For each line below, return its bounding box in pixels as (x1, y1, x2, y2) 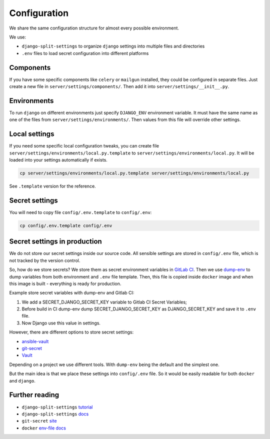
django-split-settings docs (21, 410, 89, 417)
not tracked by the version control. (9, 257, 80, 263)
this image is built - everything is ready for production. (9, 280, 121, 286)
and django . (9, 377, 36, 383)
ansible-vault (21, 338, 49, 344)
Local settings (9, 130, 54, 138)
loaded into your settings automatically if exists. (9, 157, 107, 162)
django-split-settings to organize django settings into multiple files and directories (21, 43, 205, 49)
